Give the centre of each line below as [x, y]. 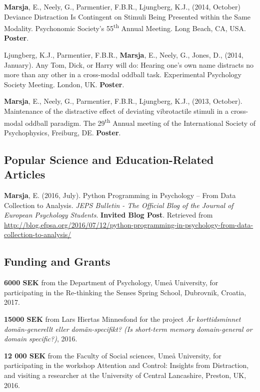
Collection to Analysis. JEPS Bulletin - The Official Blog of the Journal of [119, 205]
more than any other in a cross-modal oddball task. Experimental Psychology [123, 74]
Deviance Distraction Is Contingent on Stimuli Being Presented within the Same [127, 16]
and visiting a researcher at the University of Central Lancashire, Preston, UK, [125, 375]
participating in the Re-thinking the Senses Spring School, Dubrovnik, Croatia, [125, 292]
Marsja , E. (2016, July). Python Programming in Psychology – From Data [120, 195]
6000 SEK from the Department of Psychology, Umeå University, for [111, 282]
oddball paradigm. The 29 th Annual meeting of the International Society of [140, 122]
